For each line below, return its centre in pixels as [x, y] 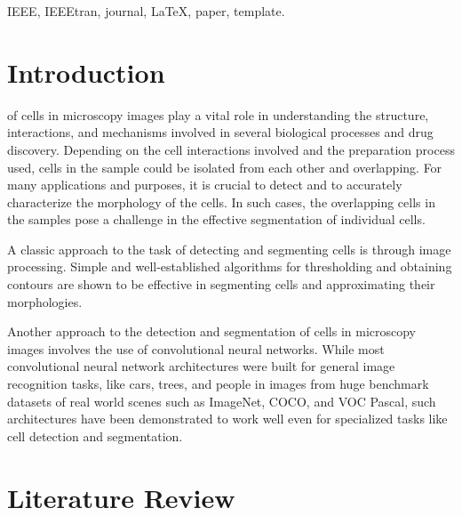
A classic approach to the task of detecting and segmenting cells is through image [229, 249]
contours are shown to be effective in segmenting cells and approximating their [221, 284]
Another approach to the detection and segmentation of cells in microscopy [211, 331]
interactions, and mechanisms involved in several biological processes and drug [220, 132]
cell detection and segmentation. [95, 435]
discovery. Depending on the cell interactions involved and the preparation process [231, 149]
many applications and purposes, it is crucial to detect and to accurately [205, 185]
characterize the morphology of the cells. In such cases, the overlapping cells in [221, 202]
